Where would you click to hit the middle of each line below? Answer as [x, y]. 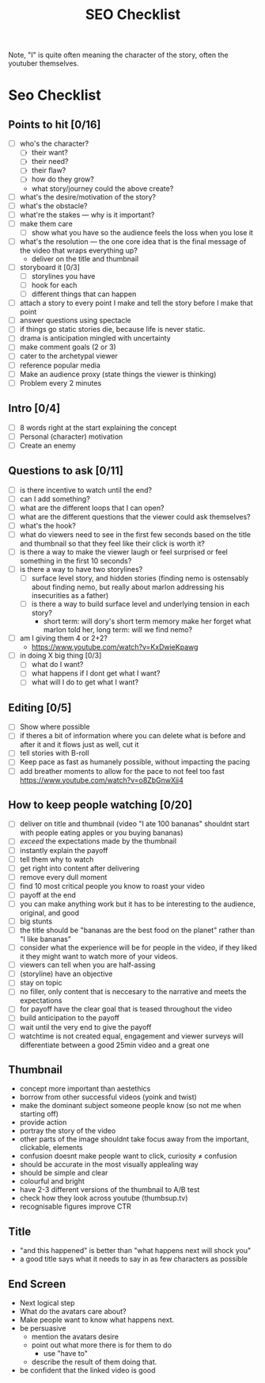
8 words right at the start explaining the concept [98, 427]
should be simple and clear [64, 1173]
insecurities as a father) [70, 596]
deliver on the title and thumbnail [85, 258]
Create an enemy [48, 445]
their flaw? [49, 170]
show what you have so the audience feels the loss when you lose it [142, 232]
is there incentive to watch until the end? [86, 490]
